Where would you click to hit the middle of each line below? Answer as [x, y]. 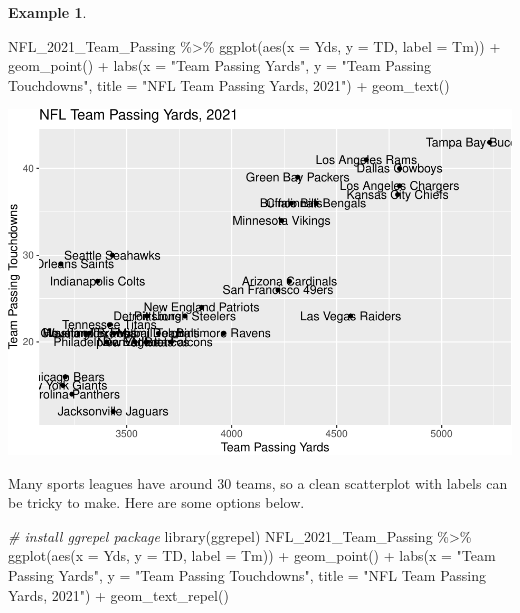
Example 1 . [47, 12]
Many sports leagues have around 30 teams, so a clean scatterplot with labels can [258, 482]
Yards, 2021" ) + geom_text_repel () [118, 594]
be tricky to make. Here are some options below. [156, 502]
